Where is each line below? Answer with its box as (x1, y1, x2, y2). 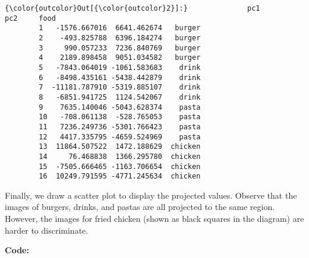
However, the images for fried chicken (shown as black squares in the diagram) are (5, 212, 304, 224)
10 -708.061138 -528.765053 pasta (39, 113, 201, 122)
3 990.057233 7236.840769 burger (39, 43, 201, 52)
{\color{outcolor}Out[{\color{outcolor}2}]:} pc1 (5, 4, 260, 12)
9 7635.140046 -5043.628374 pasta (39, 103, 201, 112)
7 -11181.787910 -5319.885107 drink (39, 83, 201, 92)
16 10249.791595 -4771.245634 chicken (39, 172, 201, 181)
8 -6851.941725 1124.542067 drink (39, 93, 201, 101)
